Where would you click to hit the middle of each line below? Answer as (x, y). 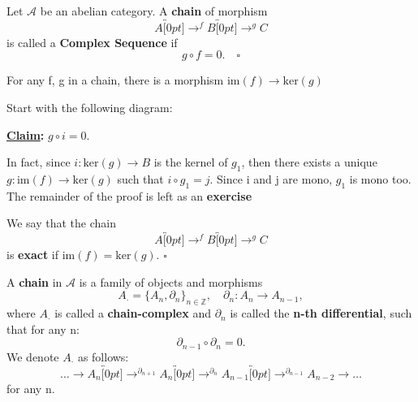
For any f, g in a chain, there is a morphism (115, 80)
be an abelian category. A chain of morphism (154, 11)
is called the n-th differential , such (321, 313)
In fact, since (39, 162)
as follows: (103, 356)
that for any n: (43, 329)
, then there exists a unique (309, 162)
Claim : (26, 134)
